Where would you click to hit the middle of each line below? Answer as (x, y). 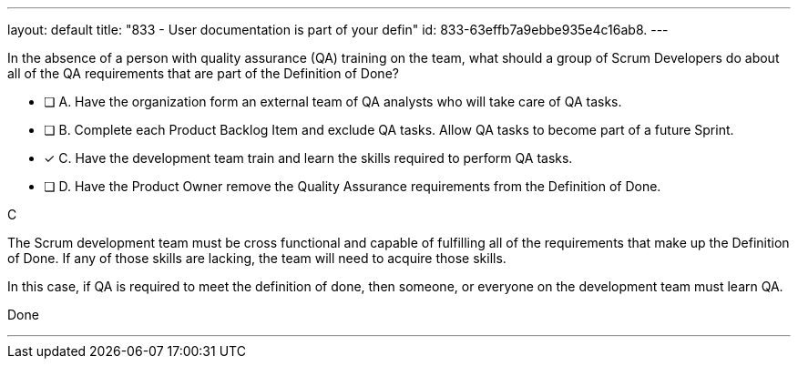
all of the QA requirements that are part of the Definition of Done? (203, 73)
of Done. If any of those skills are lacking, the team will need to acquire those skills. (257, 258)
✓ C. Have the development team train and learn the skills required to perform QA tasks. (308, 158)
